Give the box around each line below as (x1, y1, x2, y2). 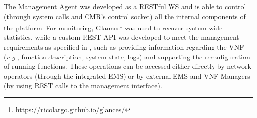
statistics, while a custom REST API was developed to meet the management (4, 32, 239, 42)
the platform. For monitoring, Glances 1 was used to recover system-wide (4, 21, 223, 32)
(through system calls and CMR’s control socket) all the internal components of (4, 11, 246, 21)
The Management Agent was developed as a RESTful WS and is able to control (4, 1, 246, 11)
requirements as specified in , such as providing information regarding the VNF (4, 42, 244, 52)
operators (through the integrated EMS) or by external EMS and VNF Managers (4, 70, 250, 81)
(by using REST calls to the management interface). (4, 80, 162, 90)
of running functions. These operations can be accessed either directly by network (4, 61, 251, 71)
